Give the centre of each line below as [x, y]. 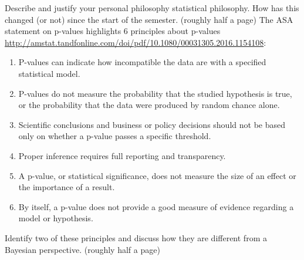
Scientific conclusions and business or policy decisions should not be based [152, 124]
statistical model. [49, 73]
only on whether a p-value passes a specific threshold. [115, 136]
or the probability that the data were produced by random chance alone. [149, 105]
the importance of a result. [67, 187]
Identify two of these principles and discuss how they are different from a [136, 237]
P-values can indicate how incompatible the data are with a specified [142, 62]
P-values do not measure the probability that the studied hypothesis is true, [155, 93]
